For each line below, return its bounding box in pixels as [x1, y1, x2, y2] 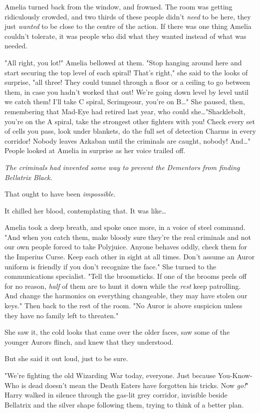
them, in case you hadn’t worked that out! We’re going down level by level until [4, 86, 249, 97]
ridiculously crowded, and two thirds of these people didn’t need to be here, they [4, 11, 251, 21]
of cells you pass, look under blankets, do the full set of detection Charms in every [4, 126, 256, 136]
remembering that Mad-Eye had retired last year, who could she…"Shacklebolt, [4, 106, 246, 116]
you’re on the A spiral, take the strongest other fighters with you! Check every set [4, 116, 255, 126]
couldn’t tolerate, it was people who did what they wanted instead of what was [4, 30, 247, 41]
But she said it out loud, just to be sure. [4, 353, 128, 364]
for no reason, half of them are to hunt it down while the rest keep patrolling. [4, 280, 241, 291]
